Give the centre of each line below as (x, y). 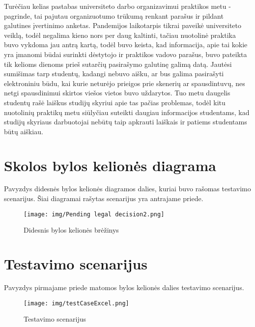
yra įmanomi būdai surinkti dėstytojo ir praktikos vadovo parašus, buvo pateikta (126, 54)
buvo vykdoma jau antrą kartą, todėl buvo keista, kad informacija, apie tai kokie (126, 45)
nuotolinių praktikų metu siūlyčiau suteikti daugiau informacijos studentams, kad (127, 112)
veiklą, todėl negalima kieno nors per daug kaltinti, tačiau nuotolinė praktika (120, 35)
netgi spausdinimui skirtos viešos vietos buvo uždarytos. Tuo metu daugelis (117, 93)
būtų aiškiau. (24, 131)
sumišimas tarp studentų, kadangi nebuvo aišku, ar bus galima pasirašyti (114, 74)
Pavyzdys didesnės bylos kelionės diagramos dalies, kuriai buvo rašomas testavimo (127, 189)
